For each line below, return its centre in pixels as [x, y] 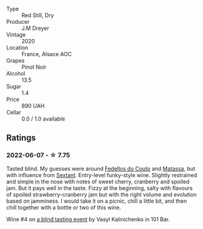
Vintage [16, 35]
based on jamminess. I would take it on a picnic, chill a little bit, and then [97, 201]
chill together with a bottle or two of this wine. [64, 207]
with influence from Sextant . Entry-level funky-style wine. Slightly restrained [102, 175]
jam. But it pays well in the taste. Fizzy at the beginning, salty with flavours [100, 188]
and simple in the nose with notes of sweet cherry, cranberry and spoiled [98, 181]
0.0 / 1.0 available [43, 119]
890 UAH [33, 106]
